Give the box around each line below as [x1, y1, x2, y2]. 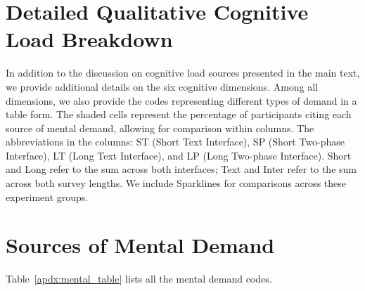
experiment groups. [6, 189, 89, 204]
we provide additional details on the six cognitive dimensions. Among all [6, 79, 319, 93]
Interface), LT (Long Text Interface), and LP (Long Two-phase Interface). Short [6, 148, 352, 162]
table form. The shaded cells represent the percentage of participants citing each [6, 107, 352, 122]
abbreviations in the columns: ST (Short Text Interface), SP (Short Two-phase [6, 134, 345, 149]
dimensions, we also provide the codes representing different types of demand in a [6, 93, 357, 108]
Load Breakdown [6, 25, 173, 53]
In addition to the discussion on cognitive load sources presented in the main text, [6, 65, 360, 80]
